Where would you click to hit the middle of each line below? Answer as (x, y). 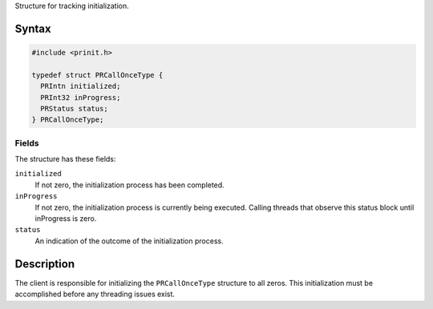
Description (45, 264)
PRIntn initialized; (81, 86)
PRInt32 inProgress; (81, 97)
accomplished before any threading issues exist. (95, 294)
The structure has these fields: (65, 159)
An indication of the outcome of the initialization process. (129, 241)
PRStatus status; (74, 108)
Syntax (33, 28)
